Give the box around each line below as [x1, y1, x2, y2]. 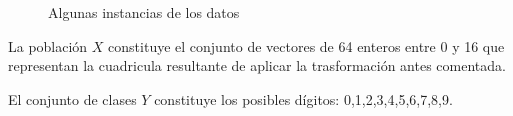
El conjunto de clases [8, 88, 137, 109]
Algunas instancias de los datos [48, 2, 240, 22]
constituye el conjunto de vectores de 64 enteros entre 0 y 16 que [108, 35, 505, 56]
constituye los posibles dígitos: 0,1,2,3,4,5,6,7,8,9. [154, 88, 453, 109]
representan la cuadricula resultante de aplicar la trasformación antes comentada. [8, 55, 506, 76]
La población [8, 35, 88, 56]
